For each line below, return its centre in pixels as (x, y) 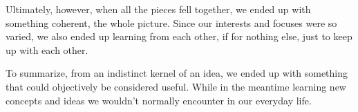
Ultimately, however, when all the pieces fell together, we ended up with (158, 9)
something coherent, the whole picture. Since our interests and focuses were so (171, 22)
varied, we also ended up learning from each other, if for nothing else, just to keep (179, 36)
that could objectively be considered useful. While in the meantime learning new (176, 86)
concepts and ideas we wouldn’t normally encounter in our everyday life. (159, 100)
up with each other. (47, 49)
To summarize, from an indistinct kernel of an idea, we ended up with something (177, 73)
